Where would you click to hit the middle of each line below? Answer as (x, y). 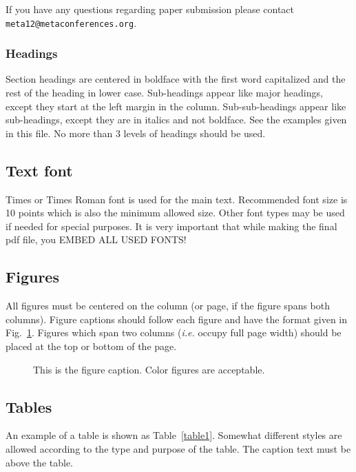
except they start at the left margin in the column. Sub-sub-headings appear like (176, 106)
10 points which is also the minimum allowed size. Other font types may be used (175, 213)
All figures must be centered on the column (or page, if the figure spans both (168, 306)
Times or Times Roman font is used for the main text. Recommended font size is (177, 199)
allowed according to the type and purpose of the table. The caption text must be (178, 448)
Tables (29, 406)
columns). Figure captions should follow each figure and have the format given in (177, 319)
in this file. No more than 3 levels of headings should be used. (136, 133)
